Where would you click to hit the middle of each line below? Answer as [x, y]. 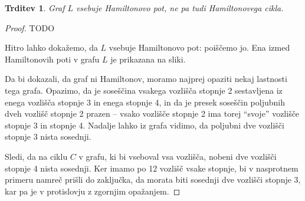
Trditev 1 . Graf [35, 8]
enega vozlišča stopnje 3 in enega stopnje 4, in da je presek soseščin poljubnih [145, 102]
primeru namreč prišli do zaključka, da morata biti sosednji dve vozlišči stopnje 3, [153, 179]
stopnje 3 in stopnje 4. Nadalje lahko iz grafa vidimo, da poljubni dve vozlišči [145, 125]
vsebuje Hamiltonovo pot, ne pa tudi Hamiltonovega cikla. [180, 8]
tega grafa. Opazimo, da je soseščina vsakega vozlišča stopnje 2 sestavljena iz [144, 90]
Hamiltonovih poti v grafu [52, 59]
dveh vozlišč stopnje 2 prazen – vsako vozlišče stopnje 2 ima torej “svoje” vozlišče [152, 113]
